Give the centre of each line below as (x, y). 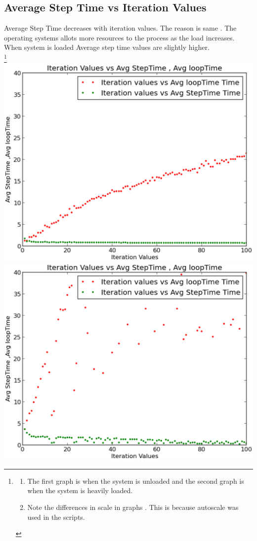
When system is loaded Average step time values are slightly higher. (107, 47)
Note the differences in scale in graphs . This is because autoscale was (133, 507)
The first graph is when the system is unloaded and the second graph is (136, 481)
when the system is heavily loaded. (80, 490)
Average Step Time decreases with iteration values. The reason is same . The (120, 28)
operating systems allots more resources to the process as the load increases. (119, 37)
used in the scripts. (56, 517)
